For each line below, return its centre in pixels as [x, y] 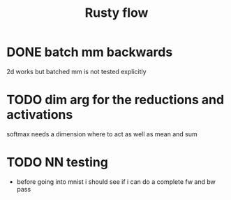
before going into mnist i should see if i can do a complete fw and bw [116, 181]
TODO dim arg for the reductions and [115, 100]
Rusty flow [117, 13]
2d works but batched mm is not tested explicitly [77, 71]
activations [40, 115]
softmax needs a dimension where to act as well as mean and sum [102, 134]
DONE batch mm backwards [90, 52]
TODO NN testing [58, 163]
